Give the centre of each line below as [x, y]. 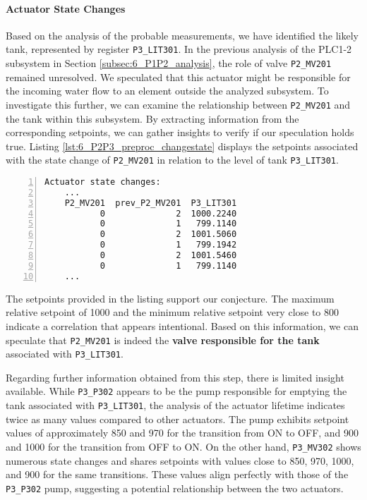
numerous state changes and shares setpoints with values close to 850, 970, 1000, [180, 460]
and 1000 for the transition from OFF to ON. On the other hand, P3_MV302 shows [183, 446]
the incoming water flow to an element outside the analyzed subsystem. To [167, 91]
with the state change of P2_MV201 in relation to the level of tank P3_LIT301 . [172, 160]
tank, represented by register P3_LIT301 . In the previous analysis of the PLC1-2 [179, 49]
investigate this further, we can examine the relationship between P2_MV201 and [178, 104]
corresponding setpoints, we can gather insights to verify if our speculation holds [180, 132]
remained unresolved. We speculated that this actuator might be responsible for [178, 77]
